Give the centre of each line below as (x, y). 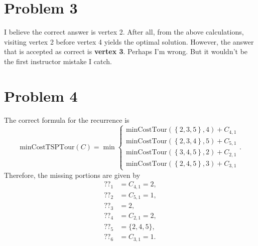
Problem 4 (41, 95)
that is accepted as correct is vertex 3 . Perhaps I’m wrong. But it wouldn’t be (126, 51)
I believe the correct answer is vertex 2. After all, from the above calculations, (124, 32)
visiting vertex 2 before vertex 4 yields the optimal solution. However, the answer (129, 41)
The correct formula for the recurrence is (67, 119)
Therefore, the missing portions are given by (72, 175)
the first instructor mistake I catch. (58, 61)
